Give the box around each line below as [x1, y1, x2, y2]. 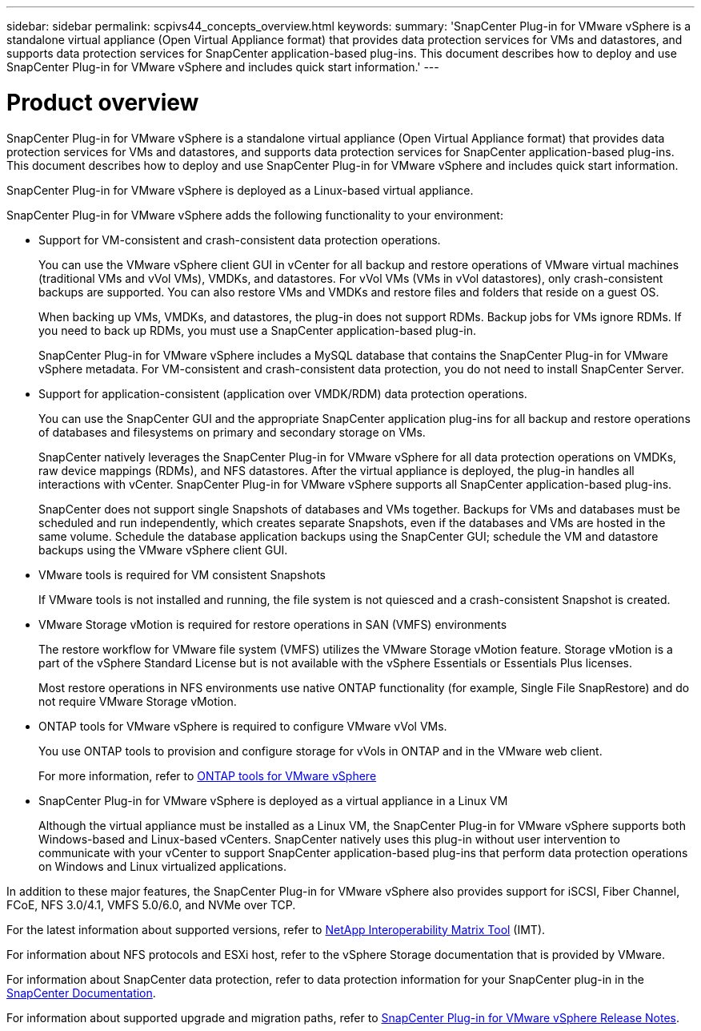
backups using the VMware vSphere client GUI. [38, 542, 288, 557]
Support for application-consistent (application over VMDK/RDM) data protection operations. [38, 386, 527, 401]
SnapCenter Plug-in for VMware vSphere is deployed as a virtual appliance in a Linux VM [38, 793, 508, 807]
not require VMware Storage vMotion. [38, 694, 237, 708]
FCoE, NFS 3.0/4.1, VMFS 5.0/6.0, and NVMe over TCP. [6, 897, 296, 912]
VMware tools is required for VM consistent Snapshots [38, 567, 326, 582]
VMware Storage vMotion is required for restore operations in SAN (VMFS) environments [38, 617, 507, 631]
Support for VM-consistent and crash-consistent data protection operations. [38, 232, 441, 247]
